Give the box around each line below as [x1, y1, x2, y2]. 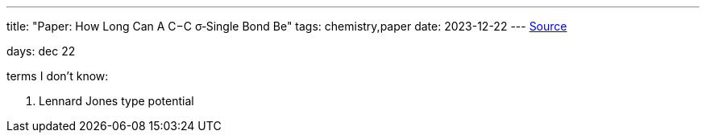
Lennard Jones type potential [39, 94, 194, 108]
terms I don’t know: [6, 69, 109, 83]
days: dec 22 [6, 44, 76, 58]
